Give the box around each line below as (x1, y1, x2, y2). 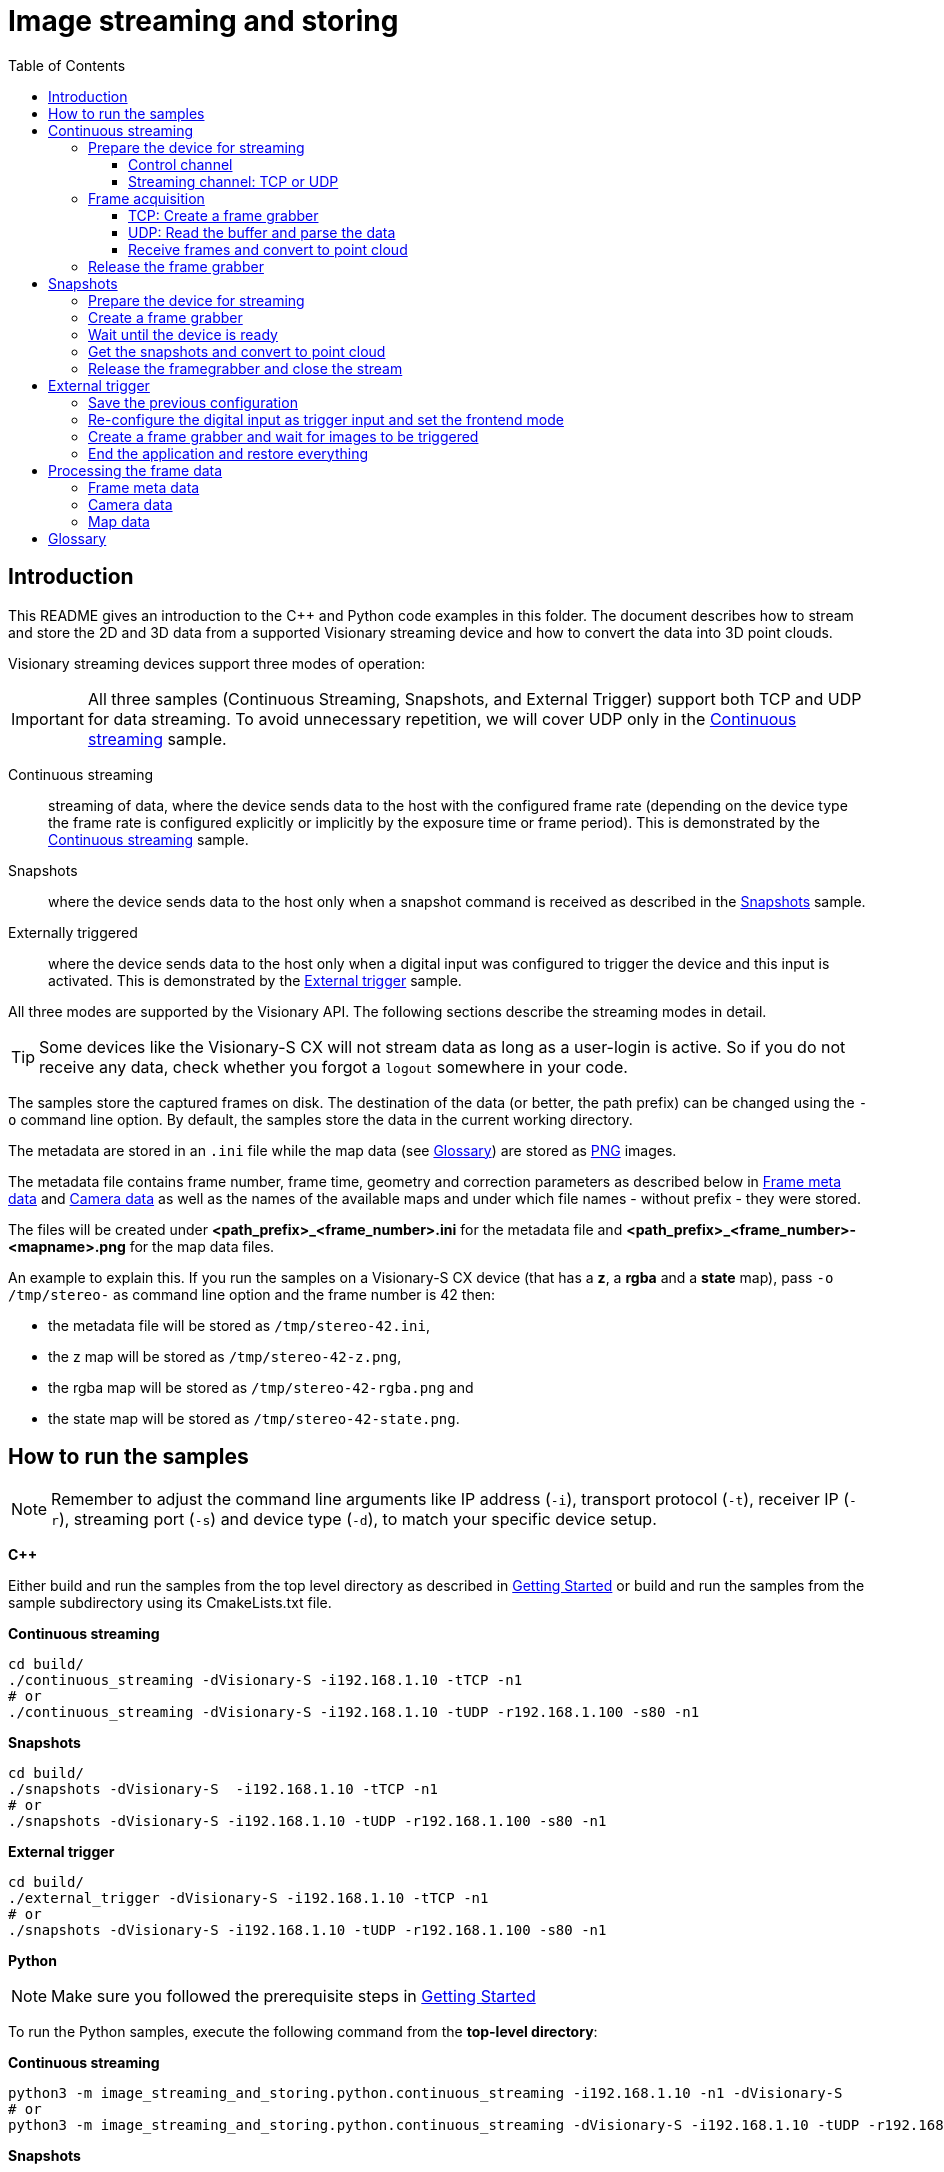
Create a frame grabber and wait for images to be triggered (88, 427, 479, 445)
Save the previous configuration (88, 393, 298, 411)
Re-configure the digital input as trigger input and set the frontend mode (88, 410, 564, 428)
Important (11, 708, 84, 729)
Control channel (128, 155, 233, 173)
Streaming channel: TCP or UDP (128, 172, 339, 190)
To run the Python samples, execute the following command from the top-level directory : (8, 2023, 598, 2041)
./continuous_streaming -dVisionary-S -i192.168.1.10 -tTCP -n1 (8, 1672, 523, 1689)
